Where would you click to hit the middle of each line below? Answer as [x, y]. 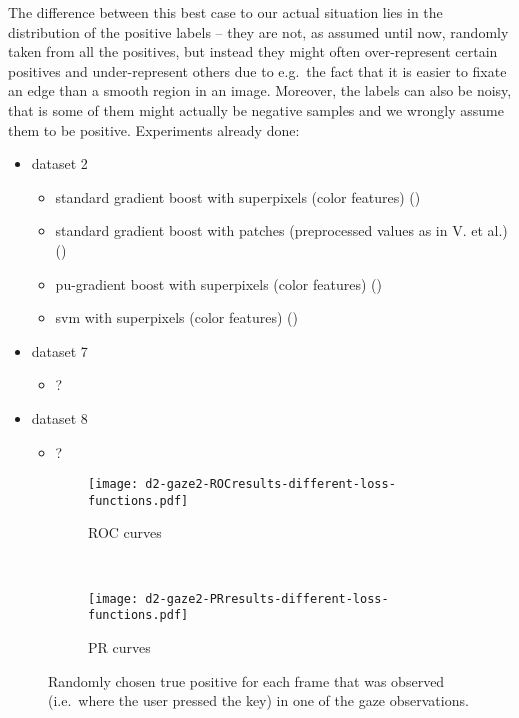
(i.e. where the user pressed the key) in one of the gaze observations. [258, 700]
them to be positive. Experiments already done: [154, 129]
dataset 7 [59, 350]
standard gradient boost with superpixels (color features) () [238, 196]
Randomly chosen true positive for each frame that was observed [246, 680]
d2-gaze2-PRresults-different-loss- [267, 598]
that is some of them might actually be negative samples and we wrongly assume [256, 109]
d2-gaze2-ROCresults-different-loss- [270, 484]
